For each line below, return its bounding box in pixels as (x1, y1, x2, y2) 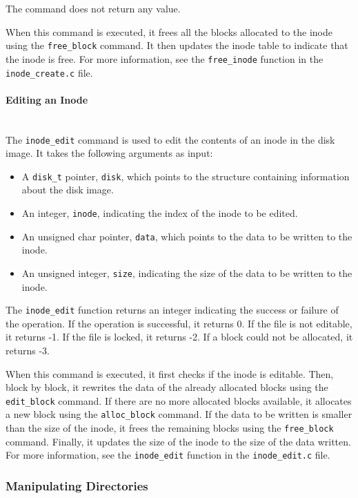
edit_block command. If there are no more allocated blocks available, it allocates (6, 393, 352, 408)
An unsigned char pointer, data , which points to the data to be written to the (21, 229, 352, 243)
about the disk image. (21, 182, 114, 197)
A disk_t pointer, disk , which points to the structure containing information (21, 169, 350, 183)
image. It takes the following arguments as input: (6, 146, 213, 160)
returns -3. (6, 343, 50, 358)
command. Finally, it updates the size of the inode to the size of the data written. (6, 434, 351, 448)
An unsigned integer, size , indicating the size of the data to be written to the (21, 265, 352, 280)
